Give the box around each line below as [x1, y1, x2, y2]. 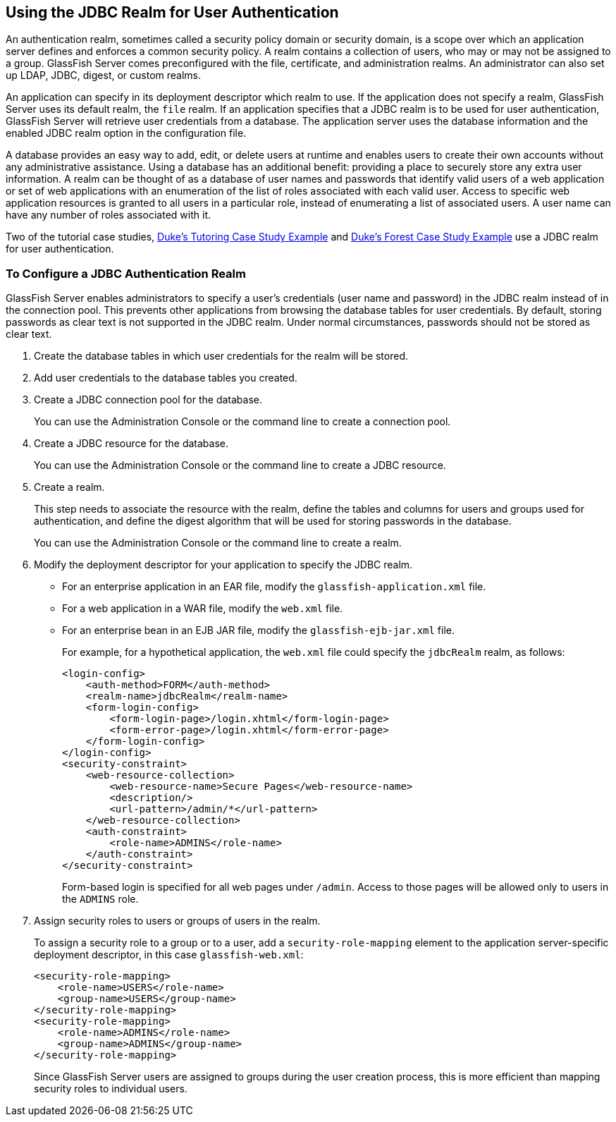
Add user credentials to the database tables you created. [34, 372, 297, 384]
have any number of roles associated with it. [6, 209, 211, 221]
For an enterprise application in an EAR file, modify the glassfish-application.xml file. [62, 580, 486, 593]
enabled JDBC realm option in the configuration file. [6, 127, 247, 140]
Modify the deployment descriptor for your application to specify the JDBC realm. [34, 559, 413, 571]
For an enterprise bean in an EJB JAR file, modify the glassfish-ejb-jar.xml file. [62, 624, 455, 637]
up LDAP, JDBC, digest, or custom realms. [6, 69, 202, 82]
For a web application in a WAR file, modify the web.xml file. [62, 602, 343, 615]
